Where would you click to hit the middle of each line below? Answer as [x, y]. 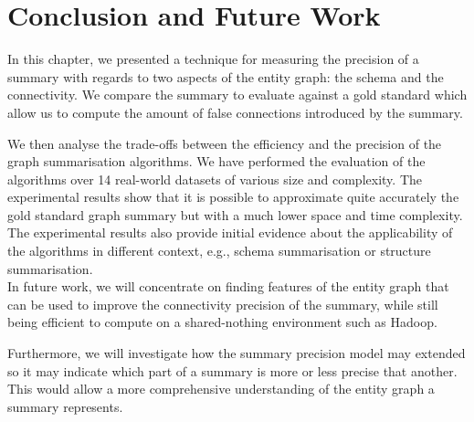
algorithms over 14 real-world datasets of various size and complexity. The [215, 179]
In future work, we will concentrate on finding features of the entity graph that [228, 286]
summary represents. [65, 406]
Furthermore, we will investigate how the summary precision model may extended [237, 353]
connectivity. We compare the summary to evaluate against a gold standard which [237, 95]
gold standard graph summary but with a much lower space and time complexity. [235, 214]
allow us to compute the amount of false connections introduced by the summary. [235, 112]
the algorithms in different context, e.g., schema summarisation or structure [219, 251]
